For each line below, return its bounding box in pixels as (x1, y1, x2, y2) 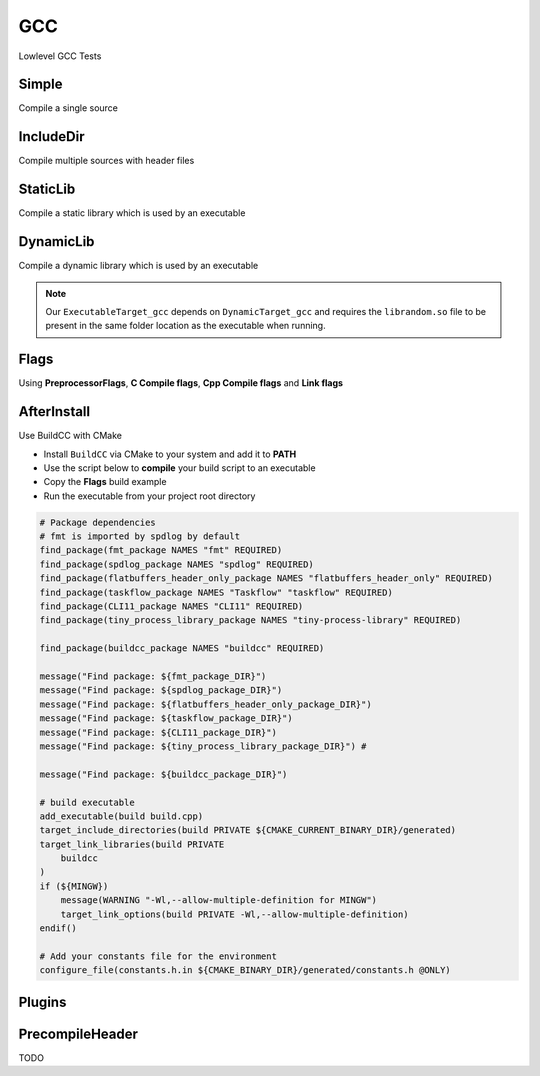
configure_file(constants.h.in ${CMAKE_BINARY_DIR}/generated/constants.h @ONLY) (39, 965, 452, 976)
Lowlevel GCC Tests (18, 50, 102, 62)
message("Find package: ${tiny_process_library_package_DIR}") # (39, 740, 367, 752)
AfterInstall (18, 403, 90, 420)
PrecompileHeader (18, 1025, 139, 1042)
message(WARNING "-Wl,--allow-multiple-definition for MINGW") (60, 895, 378, 906)
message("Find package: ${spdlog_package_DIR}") (39, 685, 283, 696)
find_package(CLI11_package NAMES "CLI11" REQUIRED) (39, 601, 304, 612)
